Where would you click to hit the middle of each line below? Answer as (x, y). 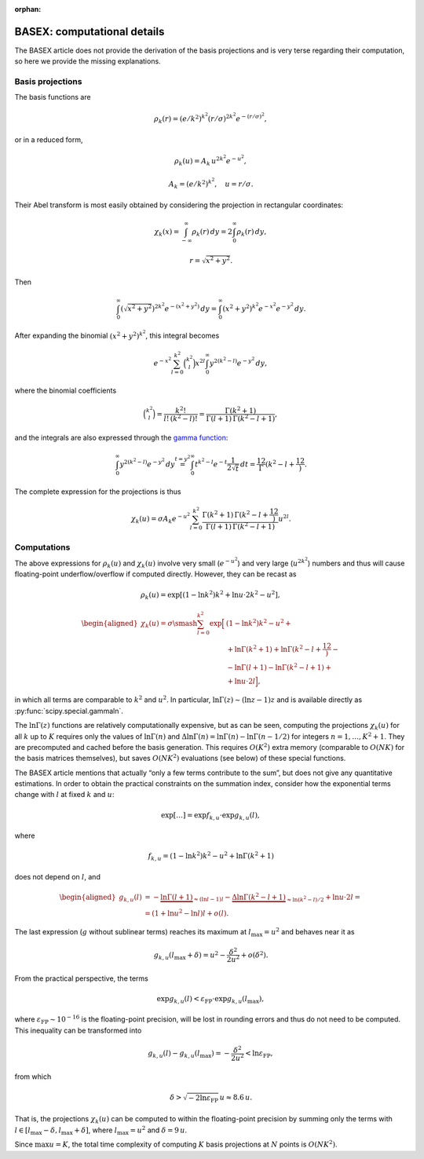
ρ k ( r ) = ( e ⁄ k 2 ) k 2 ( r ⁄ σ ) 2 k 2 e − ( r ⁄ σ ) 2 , (210, 118)
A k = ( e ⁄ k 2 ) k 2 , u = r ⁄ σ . (211, 183)
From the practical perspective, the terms (81, 978)
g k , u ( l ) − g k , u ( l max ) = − (189, 1054)
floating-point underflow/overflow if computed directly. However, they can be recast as (155, 574)
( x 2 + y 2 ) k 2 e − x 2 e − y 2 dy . (264, 307)
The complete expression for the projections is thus (98, 492)
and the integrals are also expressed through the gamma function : (121, 437)
